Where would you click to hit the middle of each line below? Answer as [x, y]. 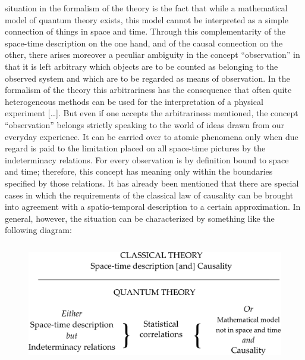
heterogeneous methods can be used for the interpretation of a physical [134, 101]
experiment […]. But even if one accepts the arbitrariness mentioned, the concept [152, 113]
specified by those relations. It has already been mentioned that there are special [152, 183]
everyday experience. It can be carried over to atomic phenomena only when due [152, 136]
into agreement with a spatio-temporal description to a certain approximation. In [153, 207]
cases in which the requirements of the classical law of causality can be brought [149, 195]
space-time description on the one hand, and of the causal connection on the [144, 43]
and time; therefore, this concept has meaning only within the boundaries [139, 171]
